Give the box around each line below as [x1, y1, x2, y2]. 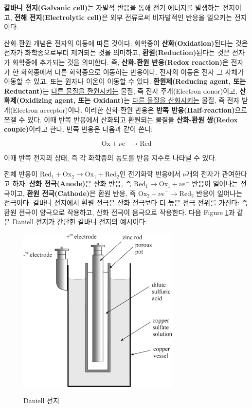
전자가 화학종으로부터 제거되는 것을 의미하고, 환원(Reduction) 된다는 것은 [4, 47, 230, 58]
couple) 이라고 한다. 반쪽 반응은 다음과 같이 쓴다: [4, 124, 153, 134]
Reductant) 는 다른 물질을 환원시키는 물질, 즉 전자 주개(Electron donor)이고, [4, 85, 237, 96]
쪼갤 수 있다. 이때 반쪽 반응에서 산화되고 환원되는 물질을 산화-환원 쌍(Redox [4, 114, 238, 124]
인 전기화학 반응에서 [119, 169, 180, 179]
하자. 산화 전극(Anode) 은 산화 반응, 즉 [12, 178, 132, 188]
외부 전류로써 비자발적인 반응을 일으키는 [110, 12, 233, 22]
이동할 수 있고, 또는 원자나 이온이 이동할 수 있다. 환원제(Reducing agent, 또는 [4, 76, 246, 86]
